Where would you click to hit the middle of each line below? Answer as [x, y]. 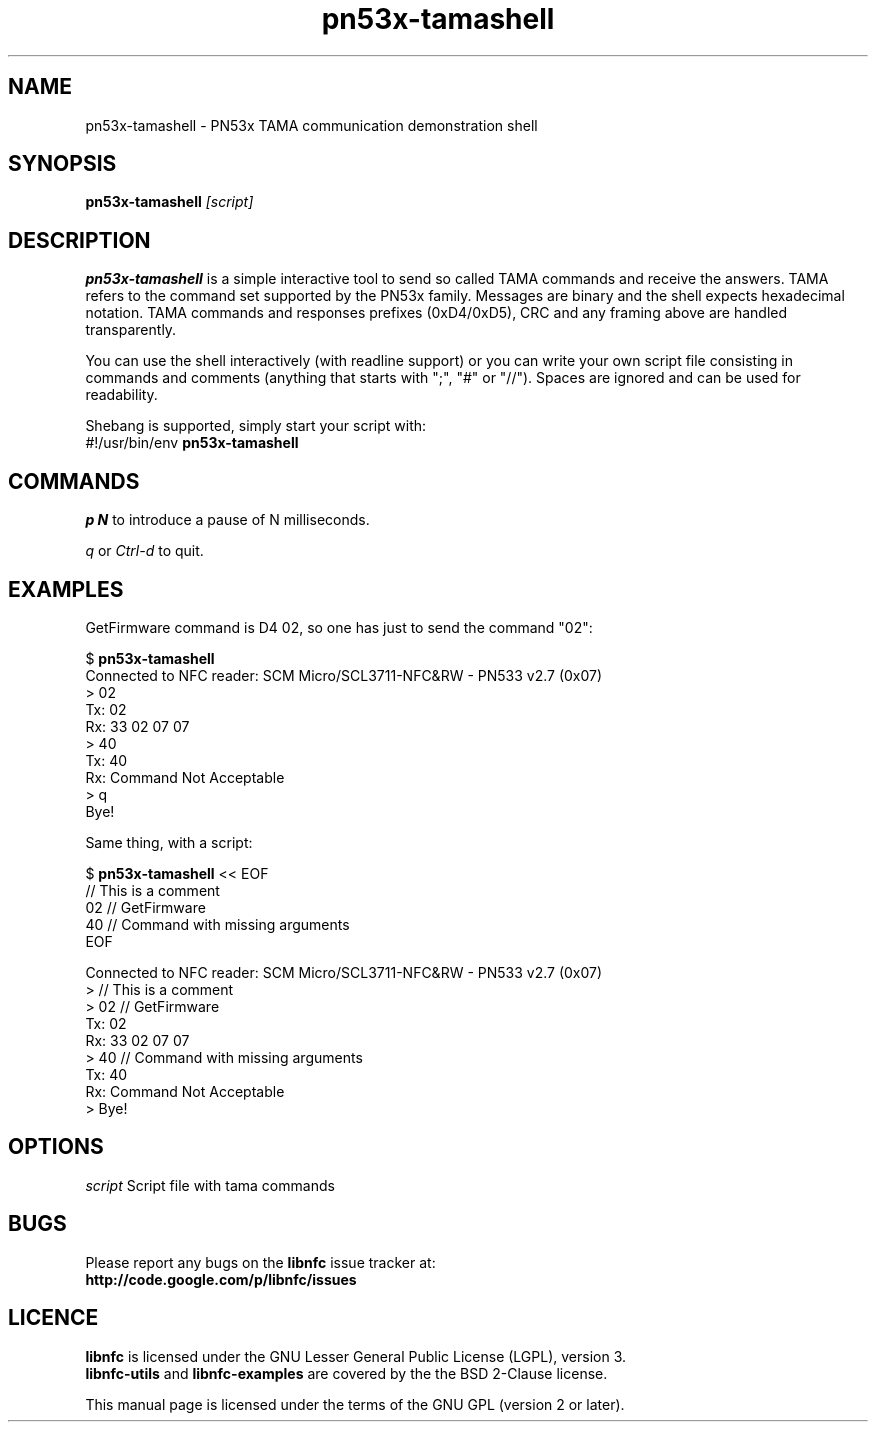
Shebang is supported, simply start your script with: [256, 426]
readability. [121, 395]
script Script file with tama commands [210, 1185]
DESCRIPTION [79, 240]
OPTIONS [56, 1147]
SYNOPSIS [62, 164]
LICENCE [53, 1318]
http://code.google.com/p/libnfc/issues [221, 1279]
